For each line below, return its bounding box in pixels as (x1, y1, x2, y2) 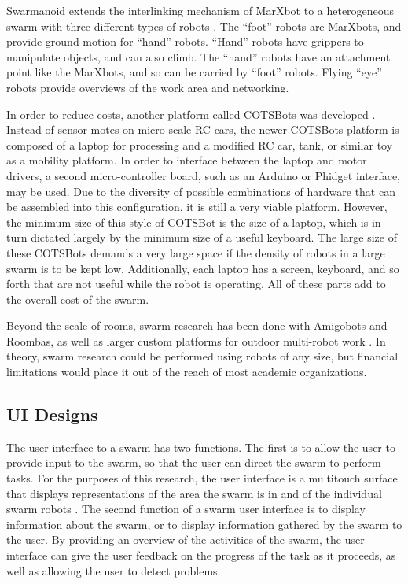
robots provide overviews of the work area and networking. (6, 79, 289, 95)
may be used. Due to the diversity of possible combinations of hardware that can (6, 183, 395, 199)
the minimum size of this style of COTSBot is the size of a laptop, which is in (6, 213, 381, 230)
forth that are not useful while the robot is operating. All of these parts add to (6, 275, 386, 292)
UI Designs (6, 402, 98, 427)
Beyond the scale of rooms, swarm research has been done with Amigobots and (6, 317, 388, 334)
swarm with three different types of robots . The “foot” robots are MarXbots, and (6, 17, 402, 34)
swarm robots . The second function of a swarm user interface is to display (6, 501, 366, 517)
